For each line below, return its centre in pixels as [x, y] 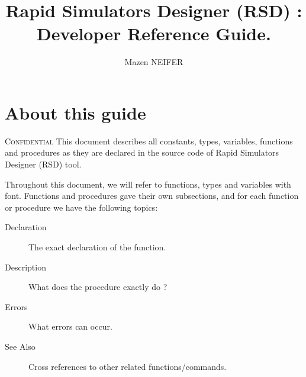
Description [25, 267]
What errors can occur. [70, 326]
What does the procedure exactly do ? [98, 287]
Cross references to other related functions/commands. [128, 366]
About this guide [75, 112]
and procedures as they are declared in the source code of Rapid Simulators [142, 152]
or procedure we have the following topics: [81, 207]
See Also [20, 346]
